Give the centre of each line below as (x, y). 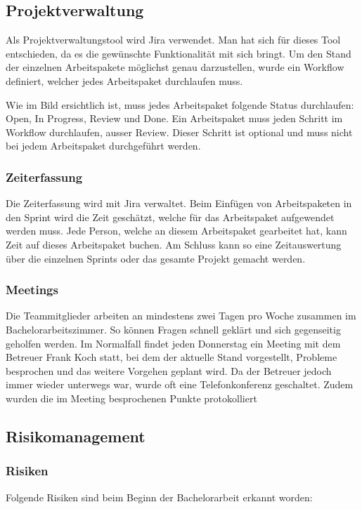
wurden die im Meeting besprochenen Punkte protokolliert (131, 398)
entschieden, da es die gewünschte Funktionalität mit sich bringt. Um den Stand (179, 53)
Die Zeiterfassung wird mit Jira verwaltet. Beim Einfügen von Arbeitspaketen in (179, 203)
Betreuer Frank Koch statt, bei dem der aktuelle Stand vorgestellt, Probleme (172, 357)
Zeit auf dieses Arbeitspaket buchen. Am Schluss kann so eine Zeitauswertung (174, 244)
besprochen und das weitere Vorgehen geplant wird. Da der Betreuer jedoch (169, 370)
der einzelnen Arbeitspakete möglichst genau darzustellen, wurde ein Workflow (175, 67)
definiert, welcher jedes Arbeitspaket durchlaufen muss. (124, 80)
